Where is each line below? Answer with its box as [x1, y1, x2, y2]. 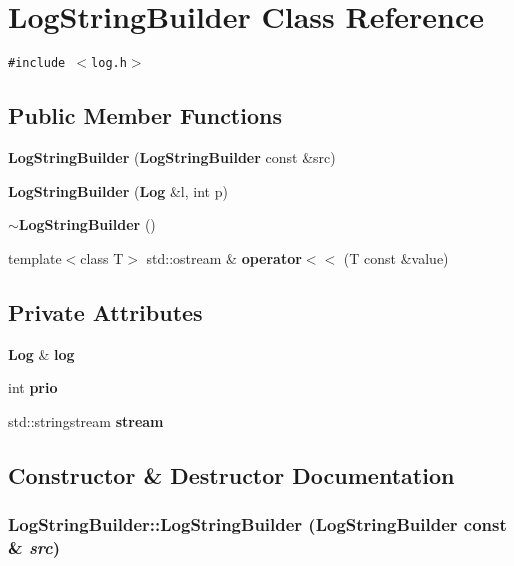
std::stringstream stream [8, 410, 164, 431]
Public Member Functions [8, 100, 282, 131]
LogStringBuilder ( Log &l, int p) [8, 180, 228, 201]
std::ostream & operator [146, 247, 302, 268]
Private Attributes [8, 296, 203, 327]
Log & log [8, 343, 75, 364]
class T [80, 247, 124, 268]
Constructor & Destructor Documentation [8, 459, 455, 490]
